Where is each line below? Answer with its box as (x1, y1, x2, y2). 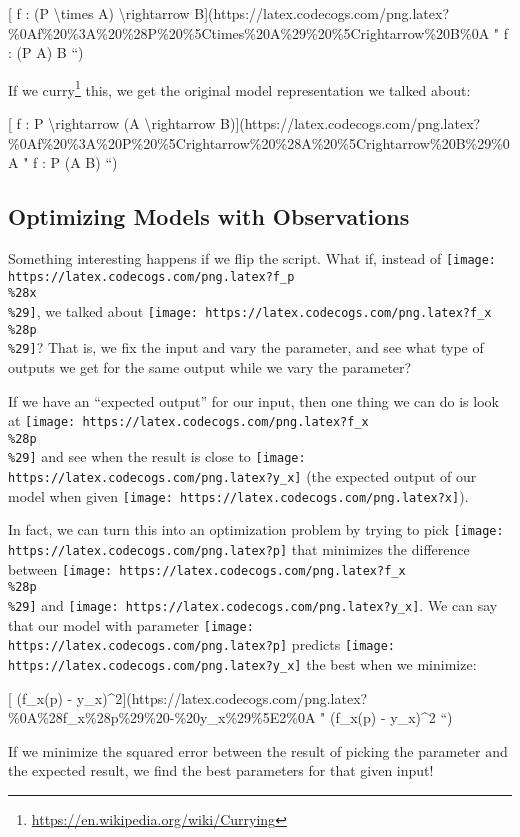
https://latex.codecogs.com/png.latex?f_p (8, 269, 295, 284)
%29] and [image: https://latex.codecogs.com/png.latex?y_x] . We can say (8, 595, 498, 616)
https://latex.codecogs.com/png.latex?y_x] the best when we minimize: (8, 654, 477, 675)
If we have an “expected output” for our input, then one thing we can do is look (8, 390, 499, 411)
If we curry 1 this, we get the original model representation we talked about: (8, 76, 471, 100)
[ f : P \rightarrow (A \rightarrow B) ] (8, 113, 240, 134)
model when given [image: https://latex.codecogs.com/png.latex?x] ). (8, 485, 469, 506)
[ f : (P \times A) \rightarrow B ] (8, 3, 209, 23)
